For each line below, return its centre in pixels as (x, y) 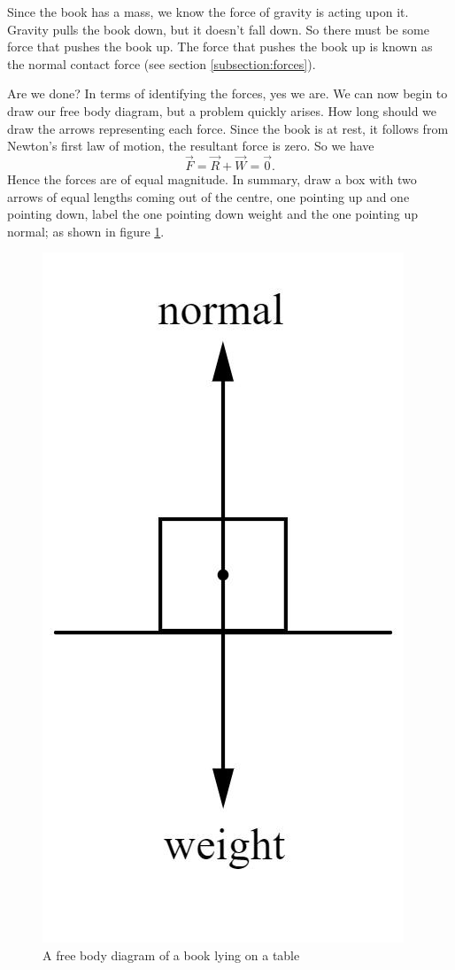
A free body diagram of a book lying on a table (171, 954)
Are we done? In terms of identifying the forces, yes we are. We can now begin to (227, 93)
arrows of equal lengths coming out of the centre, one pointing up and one (208, 196)
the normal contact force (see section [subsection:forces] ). (162, 63)
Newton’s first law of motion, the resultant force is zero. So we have (191, 146)
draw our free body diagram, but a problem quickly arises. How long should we (222, 110)
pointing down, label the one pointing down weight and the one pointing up (213, 214)
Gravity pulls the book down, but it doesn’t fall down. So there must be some (218, 29)
